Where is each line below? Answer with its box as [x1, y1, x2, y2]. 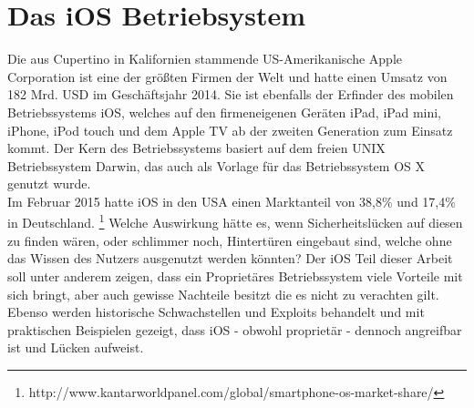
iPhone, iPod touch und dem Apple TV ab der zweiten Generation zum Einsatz [7, 120, 453, 139]
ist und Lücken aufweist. [7, 338, 144, 357]
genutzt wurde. [7, 174, 91, 193]
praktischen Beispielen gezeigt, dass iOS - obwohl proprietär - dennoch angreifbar [7, 320, 462, 339]
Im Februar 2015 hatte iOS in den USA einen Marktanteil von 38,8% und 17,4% [7, 191, 456, 210]
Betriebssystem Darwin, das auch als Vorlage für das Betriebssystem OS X [7, 156, 425, 175]
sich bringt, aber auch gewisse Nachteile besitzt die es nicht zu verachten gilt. [7, 284, 439, 303]
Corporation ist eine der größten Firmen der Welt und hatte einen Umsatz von [7, 66, 448, 86]
